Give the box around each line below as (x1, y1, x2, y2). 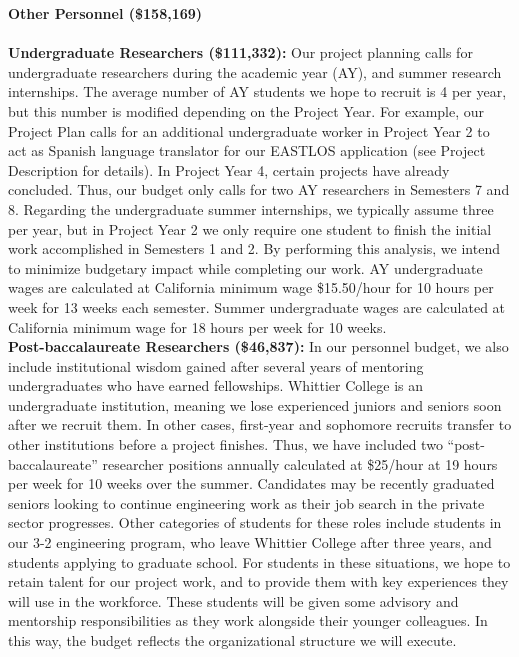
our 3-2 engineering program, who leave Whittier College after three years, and (8, 532, 492, 553)
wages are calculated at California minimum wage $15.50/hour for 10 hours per (8, 277, 494, 298)
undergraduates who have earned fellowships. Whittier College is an (8, 375, 424, 396)
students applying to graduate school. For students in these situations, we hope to (8, 551, 511, 572)
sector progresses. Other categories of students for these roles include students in (8, 512, 502, 533)
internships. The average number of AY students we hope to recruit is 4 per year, (8, 81, 507, 102)
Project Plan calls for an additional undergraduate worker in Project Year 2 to (8, 120, 490, 141)
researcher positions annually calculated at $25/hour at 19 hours (102, 453, 498, 474)
